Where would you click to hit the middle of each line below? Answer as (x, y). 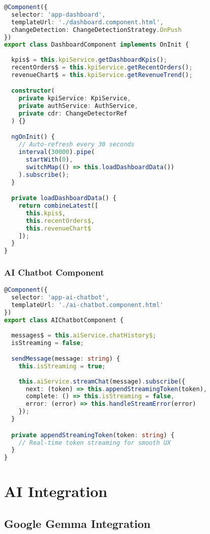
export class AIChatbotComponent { (64, 320)
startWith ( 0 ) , (49, 160)
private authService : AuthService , (78, 106)
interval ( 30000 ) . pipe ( (57, 152)
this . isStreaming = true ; (62, 366)
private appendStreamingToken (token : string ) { (93, 435)
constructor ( (33, 91)
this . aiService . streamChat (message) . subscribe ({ (102, 381)
